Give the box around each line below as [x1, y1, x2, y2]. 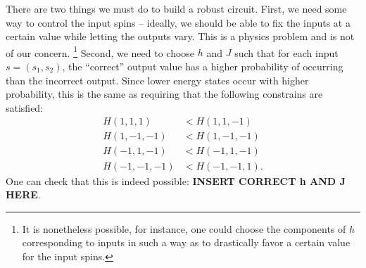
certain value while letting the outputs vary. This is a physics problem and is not [6, 29, 355, 44]
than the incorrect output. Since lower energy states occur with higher [6, 72, 309, 87]
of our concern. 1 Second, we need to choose [6, 43, 195, 60]
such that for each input [234, 45, 339, 60]
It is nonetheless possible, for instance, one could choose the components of [22, 221, 346, 236]
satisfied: [6, 100, 44, 115]
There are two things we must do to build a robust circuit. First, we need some [6, 1, 347, 15]
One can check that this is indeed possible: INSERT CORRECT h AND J [6, 173, 346, 188]
